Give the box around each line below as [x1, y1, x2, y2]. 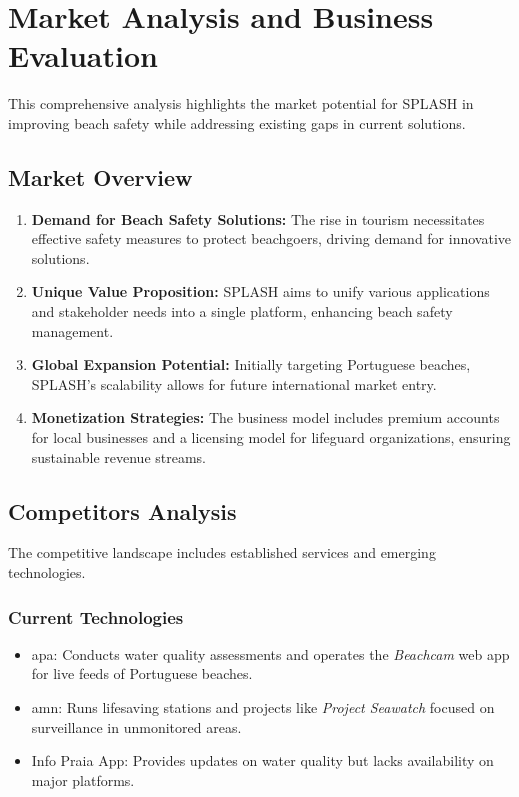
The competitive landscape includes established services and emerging [8, 542, 436, 563]
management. [31, 320, 114, 341]
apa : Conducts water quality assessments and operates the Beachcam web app [31, 643, 510, 664]
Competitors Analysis [8, 495, 237, 526]
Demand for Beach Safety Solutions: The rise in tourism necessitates [31, 208, 485, 229]
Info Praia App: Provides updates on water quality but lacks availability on [31, 750, 494, 771]
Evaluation [8, 35, 158, 76]
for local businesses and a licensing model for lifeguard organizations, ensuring [31, 427, 511, 448]
